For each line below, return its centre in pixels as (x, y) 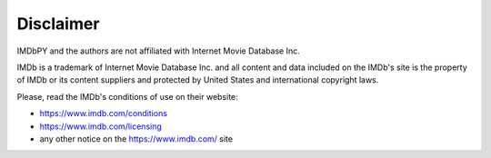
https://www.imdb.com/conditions (104, 114)
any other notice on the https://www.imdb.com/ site (136, 138)
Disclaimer (58, 24)
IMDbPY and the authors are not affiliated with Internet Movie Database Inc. (158, 51)
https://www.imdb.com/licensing (101, 126)
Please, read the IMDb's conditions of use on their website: (127, 96)
